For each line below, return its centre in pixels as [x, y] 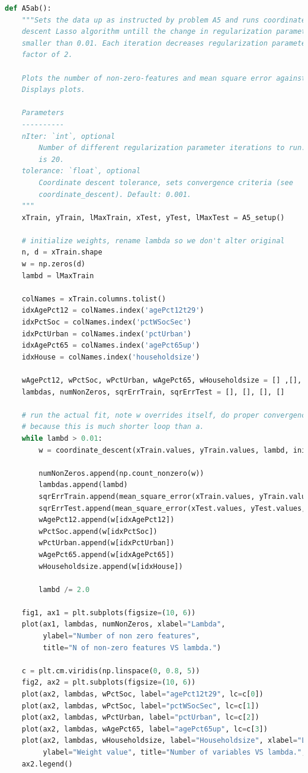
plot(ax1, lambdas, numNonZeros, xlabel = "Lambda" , [123, 624]
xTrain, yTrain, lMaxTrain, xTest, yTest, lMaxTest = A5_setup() [153, 217]
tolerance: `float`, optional [81, 171]
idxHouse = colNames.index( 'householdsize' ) [111, 357]
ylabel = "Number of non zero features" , [121, 636]
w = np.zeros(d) [54, 264]
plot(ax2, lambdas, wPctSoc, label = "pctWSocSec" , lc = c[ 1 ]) [140, 706]
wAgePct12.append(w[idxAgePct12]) [107, 520]
